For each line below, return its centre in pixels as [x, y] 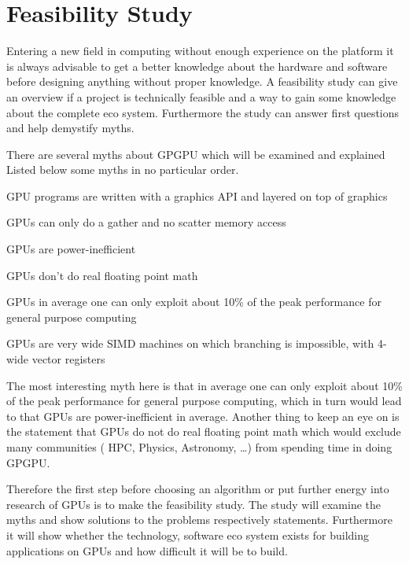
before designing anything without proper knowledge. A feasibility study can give [202, 81]
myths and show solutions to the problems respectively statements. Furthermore [199, 520]
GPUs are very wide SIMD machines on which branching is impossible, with [190, 343]
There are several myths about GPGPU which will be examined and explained [196, 154]
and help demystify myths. [70, 128]
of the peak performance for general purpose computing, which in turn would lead [204, 401]
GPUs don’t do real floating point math [102, 275]
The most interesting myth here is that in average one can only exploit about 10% [204, 385]
